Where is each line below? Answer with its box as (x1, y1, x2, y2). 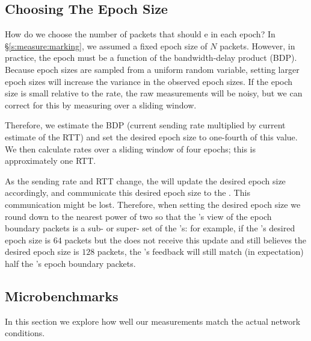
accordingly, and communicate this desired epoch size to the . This (5, 186, 250, 199)
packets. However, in (220, 39, 295, 52)
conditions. (5, 327, 45, 339)
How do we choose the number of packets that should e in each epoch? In (5, 28, 276, 40)
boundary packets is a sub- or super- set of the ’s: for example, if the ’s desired (5, 222, 295, 234)
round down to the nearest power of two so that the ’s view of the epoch (5, 210, 272, 222)
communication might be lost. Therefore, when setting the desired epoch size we (5, 198, 301, 210)
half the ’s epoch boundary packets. (5, 257, 136, 269)
